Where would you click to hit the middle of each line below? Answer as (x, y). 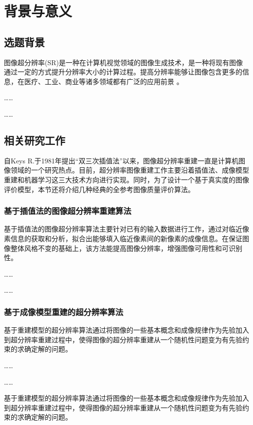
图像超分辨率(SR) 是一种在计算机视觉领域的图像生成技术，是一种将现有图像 (123, 62)
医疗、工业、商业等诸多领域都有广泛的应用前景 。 (104, 81)
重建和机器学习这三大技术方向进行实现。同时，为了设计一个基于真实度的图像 (126, 179)
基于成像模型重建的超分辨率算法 (64, 311)
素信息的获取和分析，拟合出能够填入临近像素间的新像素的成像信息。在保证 (123, 238)
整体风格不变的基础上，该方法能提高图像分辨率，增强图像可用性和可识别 (126, 248)
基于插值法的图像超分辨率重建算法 (68, 211)
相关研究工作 (35, 140)
